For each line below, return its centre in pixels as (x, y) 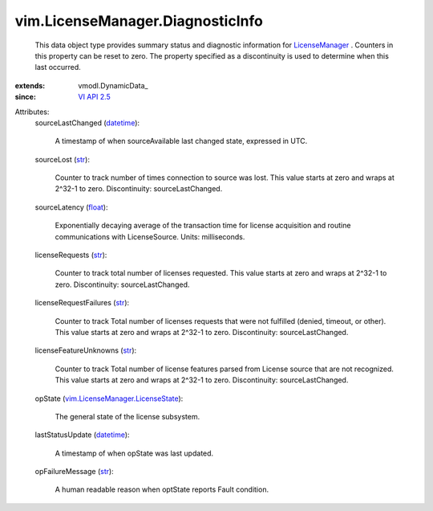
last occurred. (58, 67)
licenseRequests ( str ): (71, 255)
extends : (30, 85)
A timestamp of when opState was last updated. (134, 453)
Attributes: (32, 112)
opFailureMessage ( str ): (74, 472)
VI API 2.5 (95, 97)
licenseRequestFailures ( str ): (82, 303)
